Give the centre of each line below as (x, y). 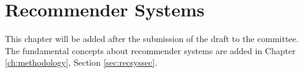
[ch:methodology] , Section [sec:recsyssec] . (81, 62)
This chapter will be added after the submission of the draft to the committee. (152, 39)
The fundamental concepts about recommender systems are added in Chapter (150, 50)
